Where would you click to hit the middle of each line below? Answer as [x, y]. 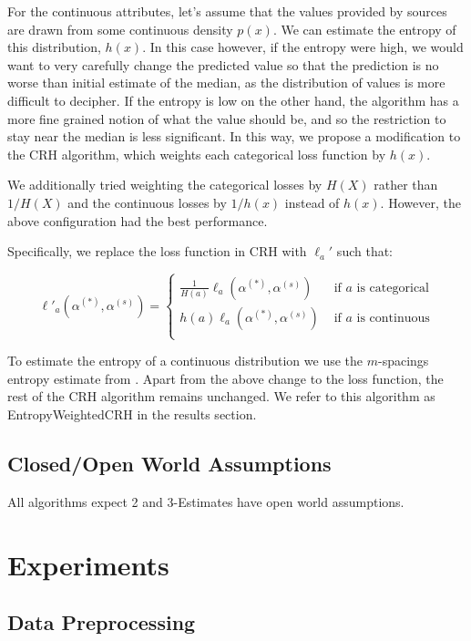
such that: [365, 251]
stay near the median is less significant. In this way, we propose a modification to [234, 136]
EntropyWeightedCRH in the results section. [132, 414]
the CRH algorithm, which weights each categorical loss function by [197, 154]
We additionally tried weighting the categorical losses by [165, 185]
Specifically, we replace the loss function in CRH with [157, 251]
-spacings [404, 361]
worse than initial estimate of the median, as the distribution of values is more [226, 83]
